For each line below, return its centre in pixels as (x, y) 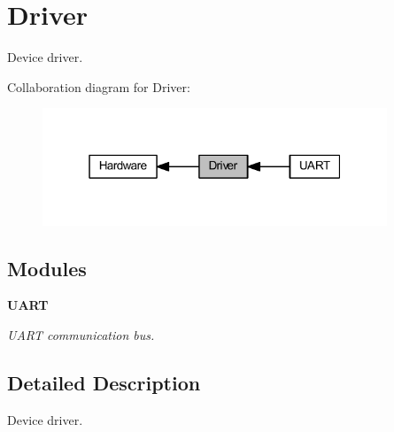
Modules (47, 268)
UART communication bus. (81, 335)
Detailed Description (104, 383)
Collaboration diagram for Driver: (99, 86)
